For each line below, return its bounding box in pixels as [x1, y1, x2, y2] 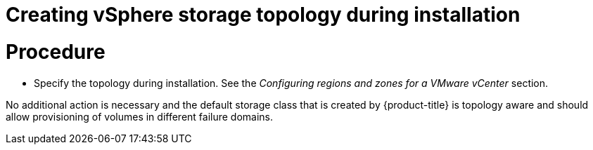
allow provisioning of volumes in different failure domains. [6, 110, 274, 123]
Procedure [6, 39, 106, 64]
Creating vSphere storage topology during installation [6, 3, 521, 27]
